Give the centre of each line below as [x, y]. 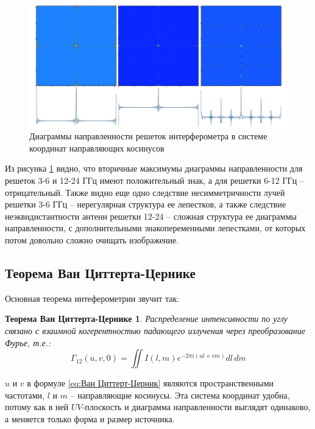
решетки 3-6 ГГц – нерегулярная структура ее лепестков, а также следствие [146, 204]
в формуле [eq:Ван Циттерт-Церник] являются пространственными [150, 383]
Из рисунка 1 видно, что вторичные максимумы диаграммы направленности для [154, 168]
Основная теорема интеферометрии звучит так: [92, 298]
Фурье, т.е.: [28, 342]
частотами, [25, 395]
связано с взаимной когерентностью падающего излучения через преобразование [155, 330]
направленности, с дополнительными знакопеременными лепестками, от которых [155, 228]
